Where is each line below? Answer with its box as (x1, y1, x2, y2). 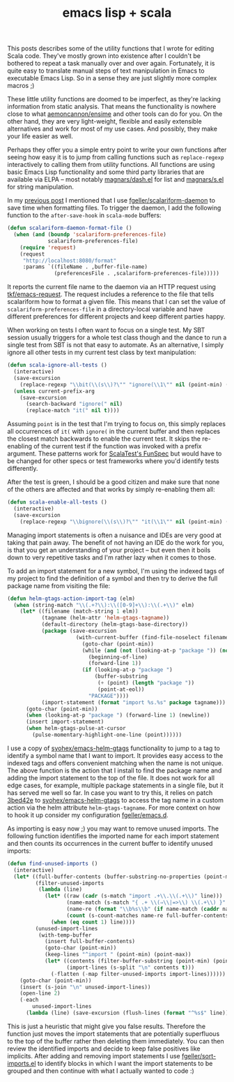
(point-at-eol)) (97, 686, 145, 693)
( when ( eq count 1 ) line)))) (51, 919, 136, 926)
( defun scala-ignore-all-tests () (7, 362, 108, 369)
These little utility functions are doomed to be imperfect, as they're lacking (7, 95, 221, 103)
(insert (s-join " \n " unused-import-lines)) (19, 984, 151, 990)
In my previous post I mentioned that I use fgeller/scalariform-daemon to (7, 196, 216, 205)
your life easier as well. (7, 132, 73, 140)
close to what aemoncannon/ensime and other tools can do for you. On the (7, 110, 223, 118)
